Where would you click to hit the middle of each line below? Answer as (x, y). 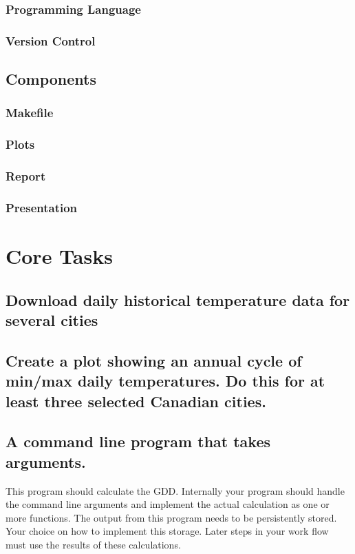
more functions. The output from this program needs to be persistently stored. (171, 517)
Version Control (51, 40)
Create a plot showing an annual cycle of (154, 360)
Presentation (42, 207)
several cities (52, 320)
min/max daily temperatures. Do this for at (165, 381)
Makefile (30, 113)
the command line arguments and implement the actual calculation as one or (168, 504)
